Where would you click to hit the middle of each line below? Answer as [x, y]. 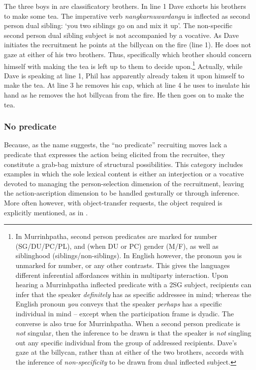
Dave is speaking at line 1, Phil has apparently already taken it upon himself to [124, 75]
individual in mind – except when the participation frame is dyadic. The [125, 313]
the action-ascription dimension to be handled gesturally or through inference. [122, 193]
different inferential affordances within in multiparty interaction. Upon [122, 275]
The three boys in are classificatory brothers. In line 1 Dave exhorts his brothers [125, 6]
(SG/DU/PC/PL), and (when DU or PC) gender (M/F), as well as [117, 246]
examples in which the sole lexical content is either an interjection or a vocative [124, 174]
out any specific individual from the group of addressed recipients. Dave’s [126, 342]
